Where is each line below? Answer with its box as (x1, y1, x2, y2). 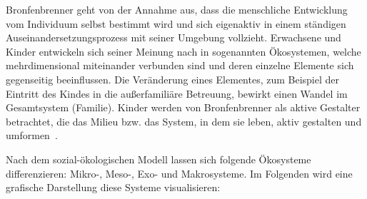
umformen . (6, 128, 58, 143)
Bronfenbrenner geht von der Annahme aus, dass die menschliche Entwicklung (6, 2, 348, 16)
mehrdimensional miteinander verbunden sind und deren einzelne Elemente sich (6, 58, 354, 73)
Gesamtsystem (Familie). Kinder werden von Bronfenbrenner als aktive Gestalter (6, 100, 361, 115)
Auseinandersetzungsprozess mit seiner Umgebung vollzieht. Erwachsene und (6, 30, 341, 45)
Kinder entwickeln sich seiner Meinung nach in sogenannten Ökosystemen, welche (6, 44, 361, 58)
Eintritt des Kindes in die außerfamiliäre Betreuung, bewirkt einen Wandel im (6, 86, 348, 101)
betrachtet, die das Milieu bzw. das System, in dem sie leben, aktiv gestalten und (6, 113, 362, 128)
